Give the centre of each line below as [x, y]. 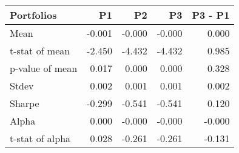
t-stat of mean [40, 50]
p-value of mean [44, 68]
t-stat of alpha [40, 138]
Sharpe [25, 103]
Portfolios [33, 15]
